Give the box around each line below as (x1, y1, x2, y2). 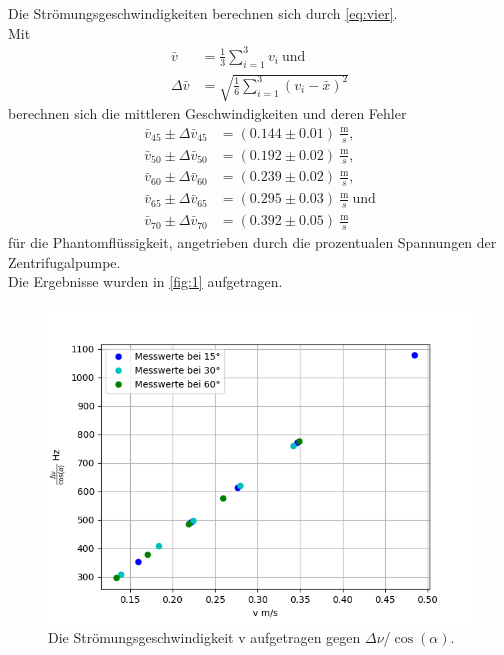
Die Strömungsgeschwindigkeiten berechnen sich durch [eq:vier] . (8, 3, 398, 23)
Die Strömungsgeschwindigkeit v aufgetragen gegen (48, 627, 361, 648)
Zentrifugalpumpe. (8, 251, 121, 272)
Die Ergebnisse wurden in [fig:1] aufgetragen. (8, 271, 283, 292)
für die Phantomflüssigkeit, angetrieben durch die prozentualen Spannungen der (8, 231, 497, 252)
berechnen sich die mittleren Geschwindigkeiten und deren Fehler (8, 103, 407, 124)
